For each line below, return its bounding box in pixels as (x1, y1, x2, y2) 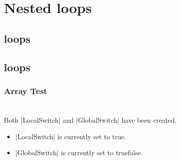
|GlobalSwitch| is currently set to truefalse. (15, 147, 143, 158)
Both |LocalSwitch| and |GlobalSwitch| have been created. (4, 114, 177, 125)
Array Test (4, 84, 48, 97)
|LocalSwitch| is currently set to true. (15, 131, 127, 141)
